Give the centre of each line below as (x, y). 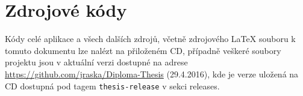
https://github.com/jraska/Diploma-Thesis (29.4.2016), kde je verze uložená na (152, 73)
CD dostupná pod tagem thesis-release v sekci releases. (112, 85)
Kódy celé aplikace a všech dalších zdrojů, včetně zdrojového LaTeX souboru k (150, 39)
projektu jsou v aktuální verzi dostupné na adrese (96, 62)
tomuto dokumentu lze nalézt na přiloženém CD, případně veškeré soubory (143, 50)
